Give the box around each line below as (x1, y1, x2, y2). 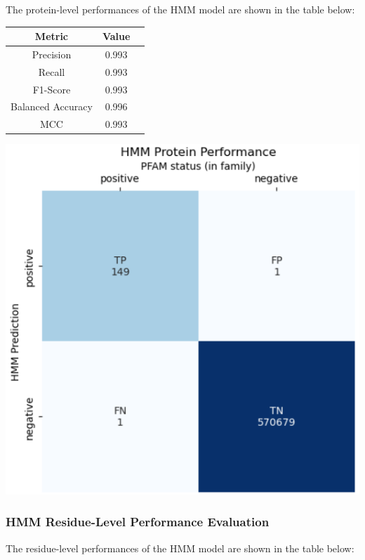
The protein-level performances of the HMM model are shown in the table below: (6, 2, 355, 16)
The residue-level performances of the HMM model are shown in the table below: (6, 540, 354, 555)
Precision (32, 46, 72, 61)
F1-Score (32, 82, 71, 96)
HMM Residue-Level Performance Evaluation (6, 513, 270, 530)
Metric (34, 29, 69, 44)
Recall (38, 64, 65, 79)
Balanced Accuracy (11, 99, 93, 114)
